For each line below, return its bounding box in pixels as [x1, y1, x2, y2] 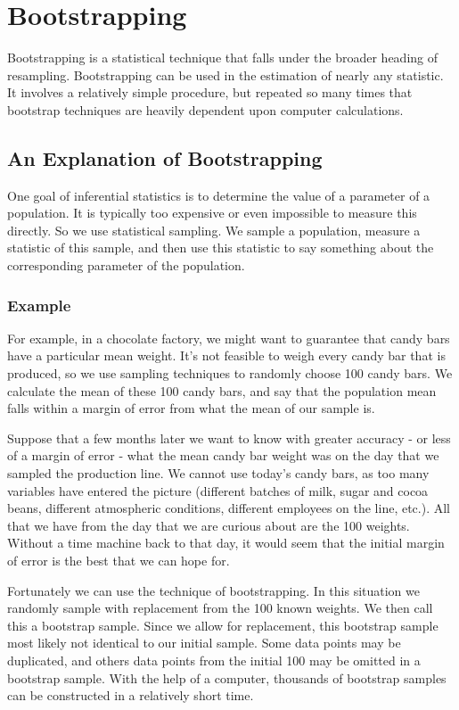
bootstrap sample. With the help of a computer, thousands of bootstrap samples [7, 668, 447, 687]
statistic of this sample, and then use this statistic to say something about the [7, 238, 434, 257]
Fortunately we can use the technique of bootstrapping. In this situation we [7, 581, 420, 599]
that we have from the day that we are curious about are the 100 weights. [7, 516, 410, 534]
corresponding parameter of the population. [7, 256, 245, 275]
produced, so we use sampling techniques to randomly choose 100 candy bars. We [7, 364, 453, 383]
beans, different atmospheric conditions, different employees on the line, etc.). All [7, 499, 451, 517]
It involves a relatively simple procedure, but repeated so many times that [7, 83, 413, 102]
